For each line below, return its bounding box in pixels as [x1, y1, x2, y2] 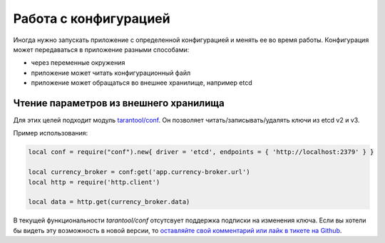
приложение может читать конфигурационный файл [31, 68, 191, 77]
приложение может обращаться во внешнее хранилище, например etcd [31, 78, 252, 87]
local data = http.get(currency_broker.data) [28, 198, 190, 206]
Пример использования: [13, 129, 88, 138]
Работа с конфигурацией [13, 11, 170, 26]
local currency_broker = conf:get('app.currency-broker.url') [28, 168, 250, 176]
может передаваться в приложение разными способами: [13, 45, 190, 53]
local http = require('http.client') [28, 178, 160, 186]
